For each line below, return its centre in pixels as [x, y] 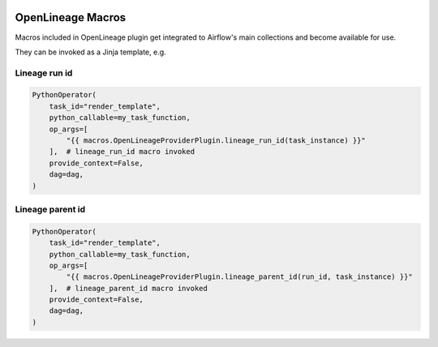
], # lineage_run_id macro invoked [122, 152]
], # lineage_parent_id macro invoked [129, 288]
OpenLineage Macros [71, 17]
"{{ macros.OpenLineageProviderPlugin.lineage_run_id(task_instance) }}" [216, 141]
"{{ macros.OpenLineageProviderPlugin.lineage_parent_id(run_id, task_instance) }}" [239, 277]
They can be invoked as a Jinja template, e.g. [90, 52]
